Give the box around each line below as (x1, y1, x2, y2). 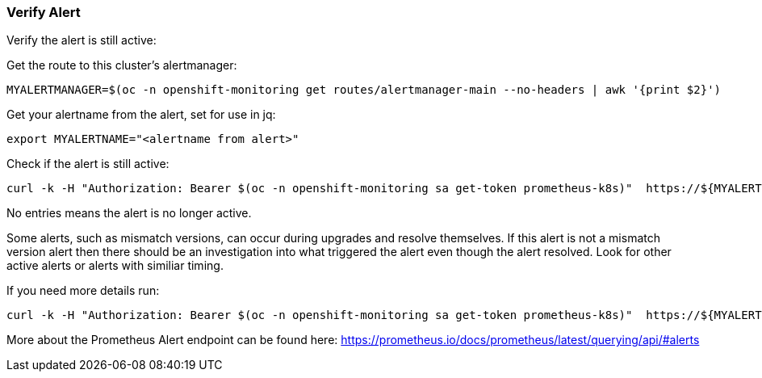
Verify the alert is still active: (6, 33, 157, 48)
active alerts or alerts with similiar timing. (6, 258, 224, 273)
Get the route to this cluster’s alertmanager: (6, 58, 237, 73)
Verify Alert (6, 4, 81, 20)
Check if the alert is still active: (6, 157, 170, 171)
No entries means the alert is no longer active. (6, 206, 252, 220)
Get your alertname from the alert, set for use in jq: (6, 107, 276, 122)
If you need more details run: (6, 283, 160, 298)
